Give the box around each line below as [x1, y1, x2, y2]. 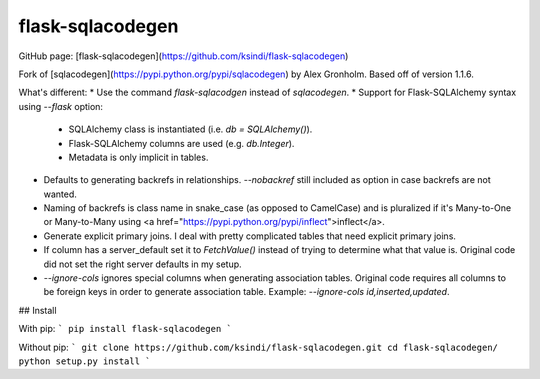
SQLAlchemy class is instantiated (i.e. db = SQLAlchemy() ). [68, 123, 313, 135]
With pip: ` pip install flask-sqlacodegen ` [18, 323, 232, 335]
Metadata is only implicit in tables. [68, 151, 209, 163]
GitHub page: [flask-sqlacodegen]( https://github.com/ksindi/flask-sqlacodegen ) [18, 50, 349, 62]
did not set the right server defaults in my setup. [43, 258, 242, 270]
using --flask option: [18, 100, 104, 112]
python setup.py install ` [18, 355, 151, 367]
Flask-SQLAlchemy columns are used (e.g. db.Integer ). [68, 137, 295, 149]
